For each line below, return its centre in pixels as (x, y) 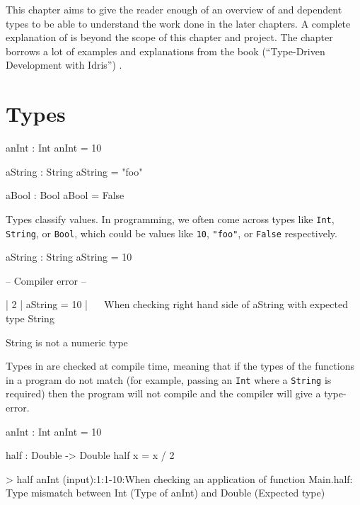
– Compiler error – (46, 280)
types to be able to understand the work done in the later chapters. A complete (178, 23)
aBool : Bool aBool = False (65, 195)
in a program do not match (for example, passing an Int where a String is (169, 379)
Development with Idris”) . (64, 65)
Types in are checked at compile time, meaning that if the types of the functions (180, 366)
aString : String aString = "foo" (74, 171)
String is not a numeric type (67, 342)
